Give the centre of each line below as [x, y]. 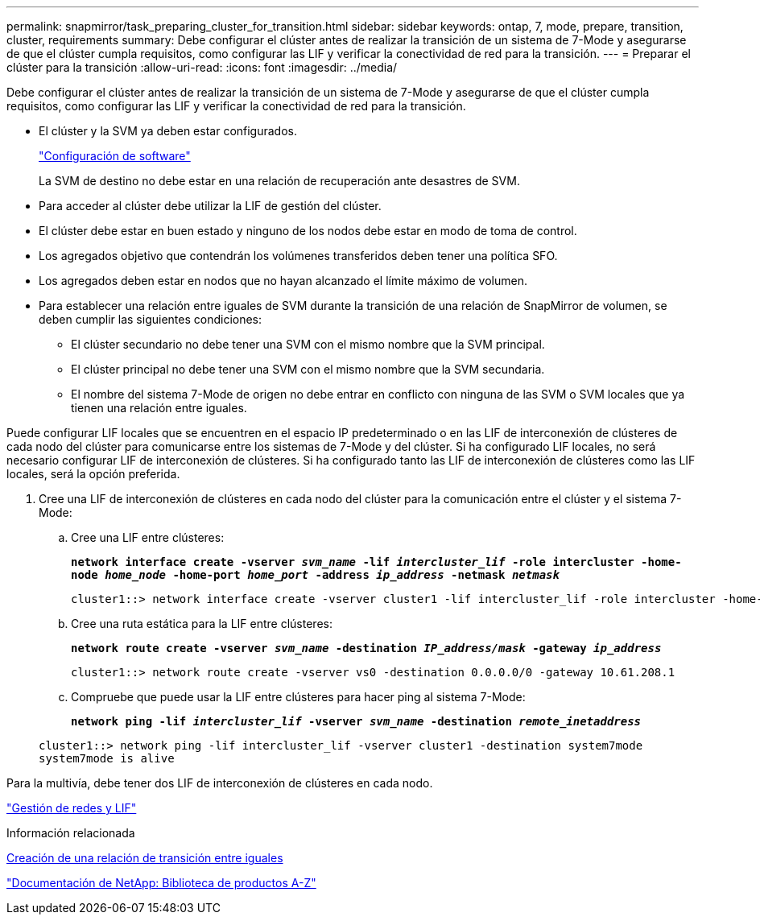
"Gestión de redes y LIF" [72, 808]
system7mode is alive [107, 758]
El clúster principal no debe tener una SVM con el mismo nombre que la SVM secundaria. [308, 369]
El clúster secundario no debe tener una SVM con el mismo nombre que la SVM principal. [308, 344]
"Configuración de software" [115, 156]
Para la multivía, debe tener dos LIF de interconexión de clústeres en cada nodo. [220, 783]
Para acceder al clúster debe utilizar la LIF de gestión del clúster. [210, 206]
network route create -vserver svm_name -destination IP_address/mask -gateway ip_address [366, 648]
